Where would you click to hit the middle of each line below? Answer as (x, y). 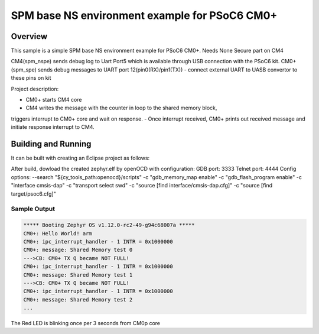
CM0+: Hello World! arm (58, 233)
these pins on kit (31, 78)
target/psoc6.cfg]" (33, 194)
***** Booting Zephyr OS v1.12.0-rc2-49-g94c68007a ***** (109, 225)
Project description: (35, 89)
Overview (29, 36)
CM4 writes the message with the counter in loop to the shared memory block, (121, 108)
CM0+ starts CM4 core (54, 100)
